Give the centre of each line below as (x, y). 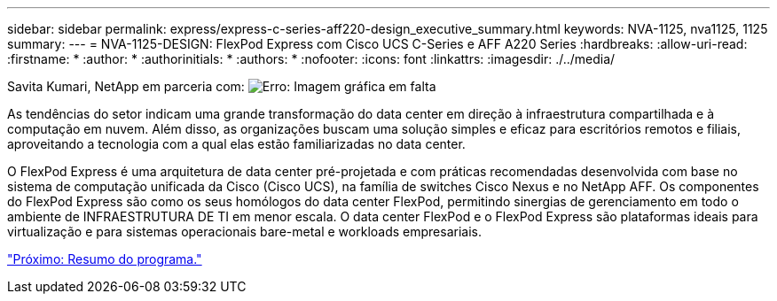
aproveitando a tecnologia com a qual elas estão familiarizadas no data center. (236, 144)
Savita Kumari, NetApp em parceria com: (126, 86)
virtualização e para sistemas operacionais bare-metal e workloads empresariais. (244, 232)
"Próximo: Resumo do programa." (105, 259)
